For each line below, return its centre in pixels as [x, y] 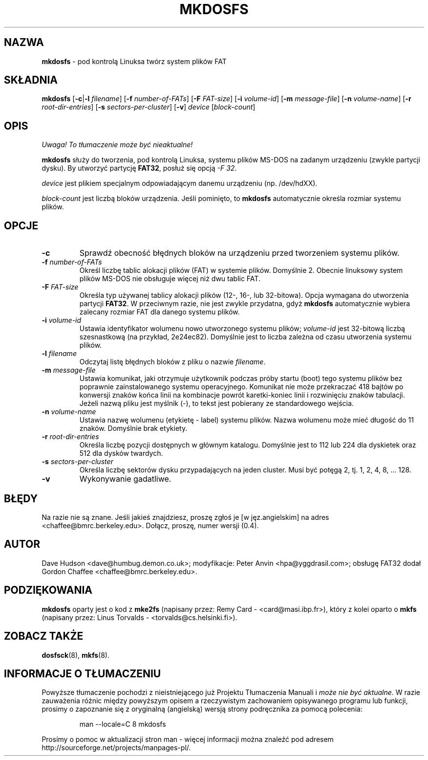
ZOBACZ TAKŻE [44, 636]
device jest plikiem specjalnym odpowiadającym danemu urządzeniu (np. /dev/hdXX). [180, 183]
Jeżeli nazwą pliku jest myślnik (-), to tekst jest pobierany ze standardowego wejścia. [216, 403]
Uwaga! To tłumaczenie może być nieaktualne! [117, 145]
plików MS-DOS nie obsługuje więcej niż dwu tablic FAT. [170, 279]
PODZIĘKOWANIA [48, 590]
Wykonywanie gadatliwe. [125, 479]
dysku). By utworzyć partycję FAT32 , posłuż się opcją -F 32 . [139, 168]
